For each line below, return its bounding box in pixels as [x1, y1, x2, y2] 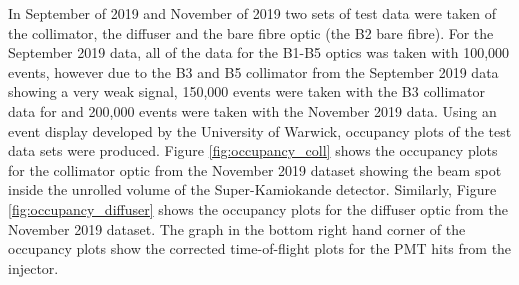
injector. [8, 257, 59, 278]
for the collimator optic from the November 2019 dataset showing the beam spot [8, 159, 502, 180]
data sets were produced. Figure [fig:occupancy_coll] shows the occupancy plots [8, 140, 498, 161]
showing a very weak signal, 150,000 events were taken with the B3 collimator [8, 81, 485, 102]
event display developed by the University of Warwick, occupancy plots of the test [8, 120, 512, 141]
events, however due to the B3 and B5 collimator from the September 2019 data [8, 61, 499, 82]
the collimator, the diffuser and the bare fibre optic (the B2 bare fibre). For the [8, 22, 494, 43]
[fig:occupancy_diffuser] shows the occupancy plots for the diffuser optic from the [8, 198, 508, 219]
